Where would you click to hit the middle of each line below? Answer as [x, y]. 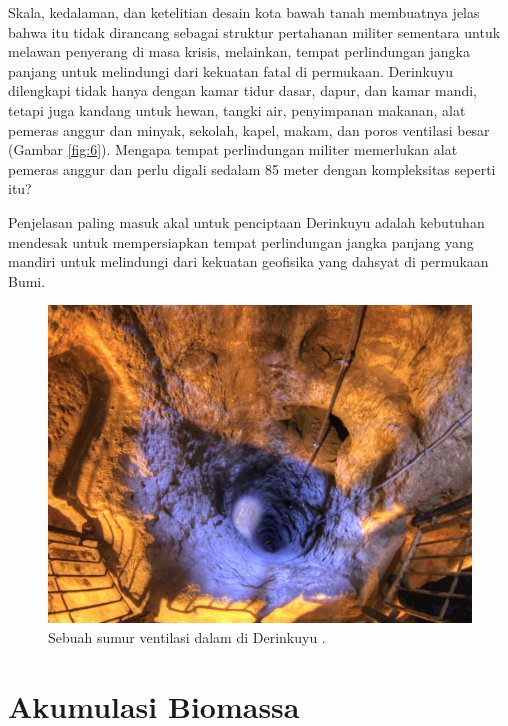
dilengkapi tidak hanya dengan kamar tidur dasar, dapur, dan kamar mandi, [242, 90]
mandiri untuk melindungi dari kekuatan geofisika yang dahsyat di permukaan [248, 261]
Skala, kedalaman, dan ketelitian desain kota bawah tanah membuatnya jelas [244, 12]
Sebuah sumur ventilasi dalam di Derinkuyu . [187, 636]
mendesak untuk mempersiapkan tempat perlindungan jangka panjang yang [241, 241]
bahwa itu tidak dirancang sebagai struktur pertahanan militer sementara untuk [254, 31]
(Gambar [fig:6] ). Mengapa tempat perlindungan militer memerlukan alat [233, 149]
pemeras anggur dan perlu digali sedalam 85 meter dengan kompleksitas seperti [252, 168]
